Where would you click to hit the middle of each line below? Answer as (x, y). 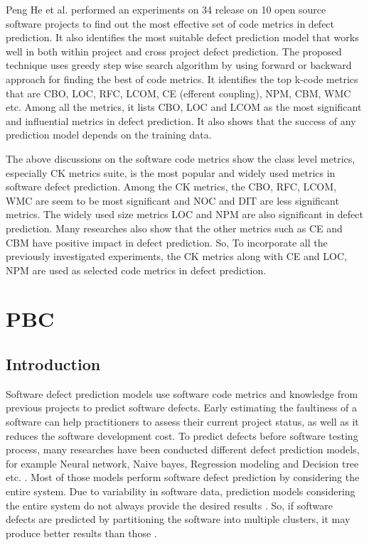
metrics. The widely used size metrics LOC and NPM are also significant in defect (184, 214)
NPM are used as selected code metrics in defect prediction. (136, 270)
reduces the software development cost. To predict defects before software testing (182, 435)
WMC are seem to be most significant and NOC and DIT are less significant (172, 200)
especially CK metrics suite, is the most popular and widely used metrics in (171, 172)
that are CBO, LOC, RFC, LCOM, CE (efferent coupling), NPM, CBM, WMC (178, 93)
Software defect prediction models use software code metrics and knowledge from (182, 393)
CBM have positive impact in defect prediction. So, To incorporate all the (167, 242)
